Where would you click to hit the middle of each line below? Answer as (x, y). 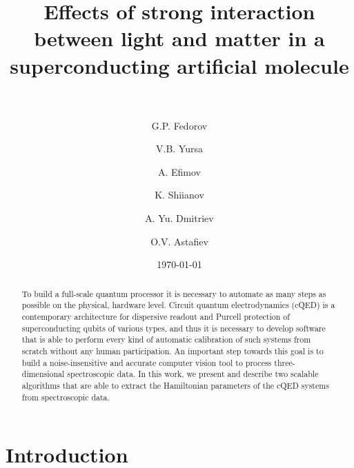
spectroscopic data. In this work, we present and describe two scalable (193, 374)
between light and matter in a (179, 38)
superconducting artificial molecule (179, 65)
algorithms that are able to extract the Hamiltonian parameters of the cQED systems (175, 385)
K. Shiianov (179, 195)
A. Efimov (179, 171)
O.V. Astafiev (179, 241)
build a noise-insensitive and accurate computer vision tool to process (147, 362)
